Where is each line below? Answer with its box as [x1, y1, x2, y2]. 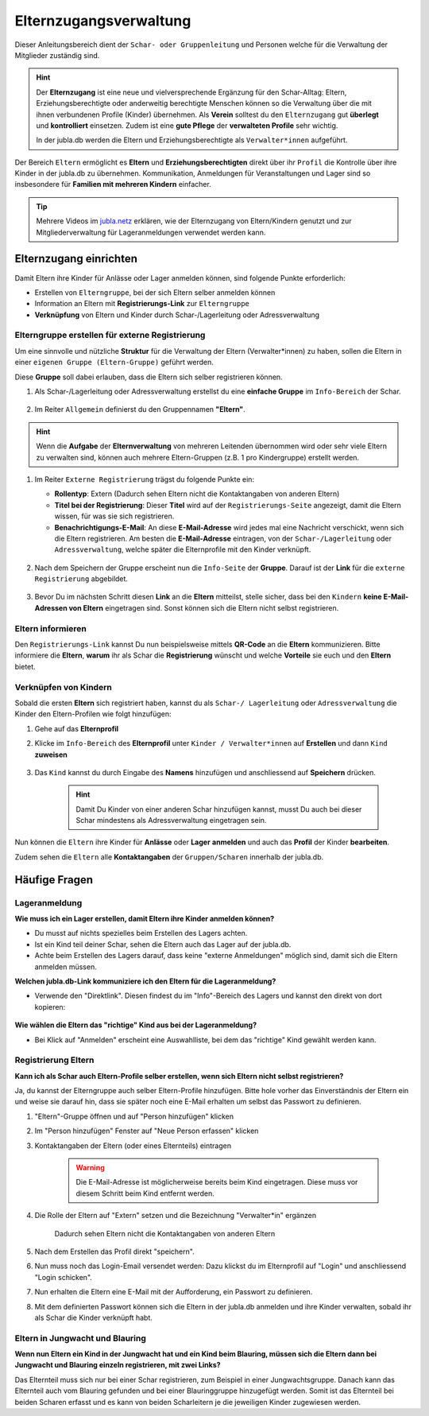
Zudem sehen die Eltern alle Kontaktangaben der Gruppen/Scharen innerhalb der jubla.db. [14, 852, 324, 862]
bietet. [14, 661, 36, 671]
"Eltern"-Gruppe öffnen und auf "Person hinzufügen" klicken [34, 1111, 234, 1121]
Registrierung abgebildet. [34, 574, 129, 584]
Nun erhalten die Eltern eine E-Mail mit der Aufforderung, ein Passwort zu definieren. [34, 1287, 313, 1297]
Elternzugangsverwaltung [14, 12, 191, 29]
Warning [75, 1163, 105, 1172]
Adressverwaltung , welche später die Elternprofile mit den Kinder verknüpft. [54, 545, 311, 554]
